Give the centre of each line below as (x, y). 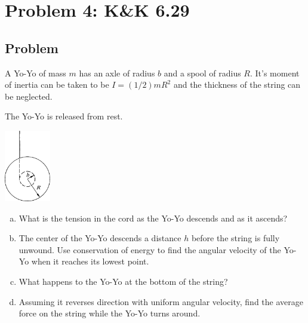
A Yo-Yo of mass (36, 73)
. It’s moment (275, 73)
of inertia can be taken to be (57, 84)
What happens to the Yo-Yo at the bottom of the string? (123, 282)
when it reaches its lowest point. (90, 261)
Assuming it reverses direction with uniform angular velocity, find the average (161, 301)
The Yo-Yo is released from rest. (64, 116)
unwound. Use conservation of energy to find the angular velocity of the (150, 249)
